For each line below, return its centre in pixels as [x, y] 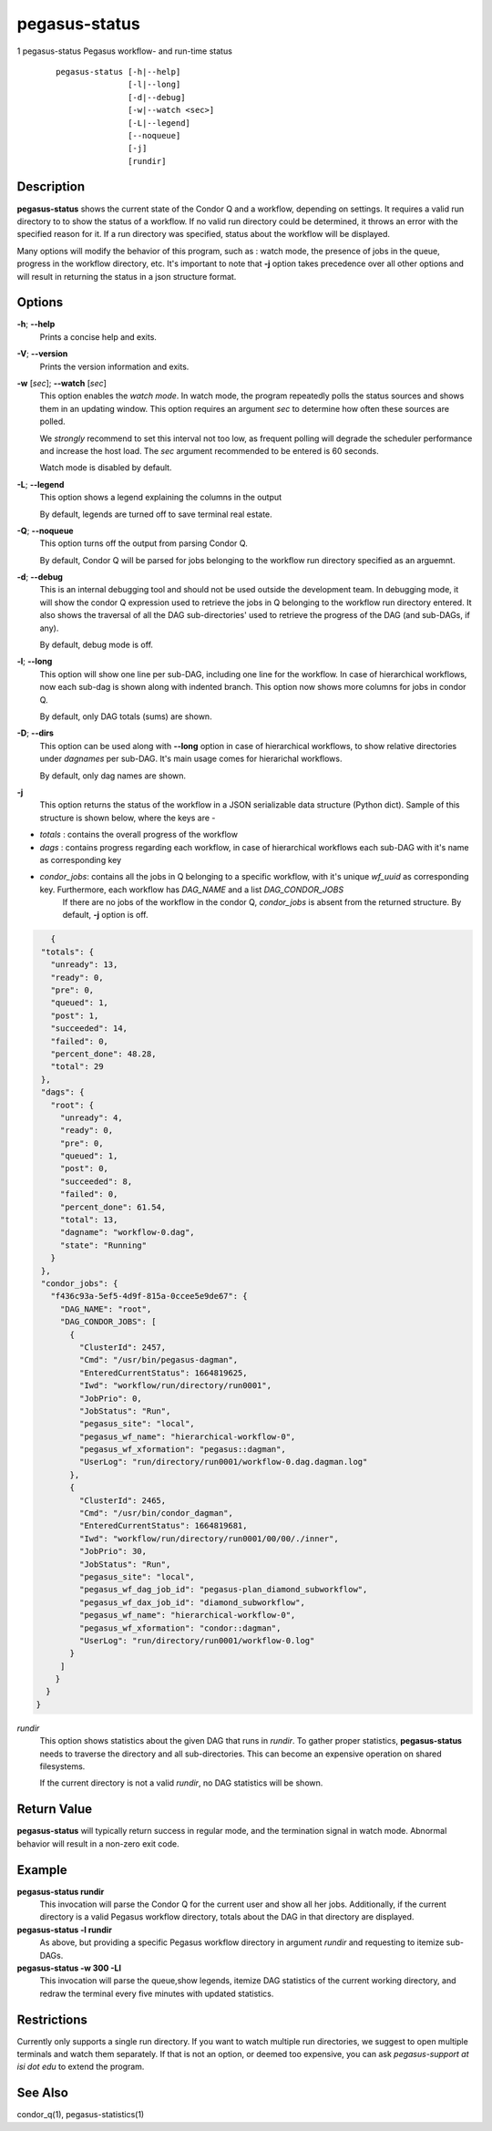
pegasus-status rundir [61, 1891]
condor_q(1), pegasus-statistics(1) [81, 2115]
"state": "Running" [103, 1245]
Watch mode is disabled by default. [106, 468]
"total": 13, [89, 1220]
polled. [52, 422]
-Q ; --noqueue [45, 530]
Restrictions [52, 2019]
